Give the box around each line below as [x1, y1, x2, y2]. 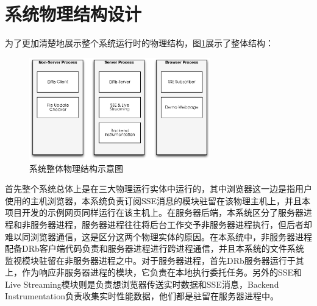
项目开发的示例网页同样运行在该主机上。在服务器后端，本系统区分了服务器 [5, 206, 304, 219]
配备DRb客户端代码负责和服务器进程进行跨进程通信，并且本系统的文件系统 [5, 242, 304, 255]
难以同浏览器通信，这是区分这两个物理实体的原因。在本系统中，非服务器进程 [5, 230, 312, 243]
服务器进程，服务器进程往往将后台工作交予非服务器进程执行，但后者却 [30, 218, 312, 230]
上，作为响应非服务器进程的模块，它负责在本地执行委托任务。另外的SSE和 [5, 266, 302, 279]
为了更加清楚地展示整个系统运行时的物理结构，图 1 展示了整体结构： [5, 37, 274, 49]
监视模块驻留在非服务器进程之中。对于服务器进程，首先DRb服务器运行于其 [5, 254, 304, 266]
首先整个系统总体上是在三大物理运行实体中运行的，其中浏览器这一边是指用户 [5, 182, 312, 195]
